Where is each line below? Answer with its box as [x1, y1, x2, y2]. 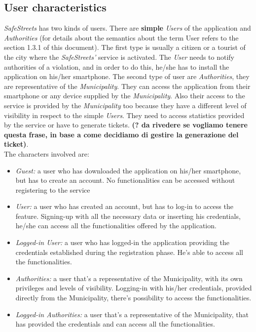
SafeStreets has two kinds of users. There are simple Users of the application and [4, 23, 251, 33]
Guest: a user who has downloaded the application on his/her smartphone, [15, 165, 241, 175]
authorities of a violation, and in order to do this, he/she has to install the [4, 61, 229, 72]
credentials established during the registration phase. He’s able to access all [15, 247, 243, 257]
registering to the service [15, 184, 90, 195]
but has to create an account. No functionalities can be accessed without [15, 175, 235, 185]
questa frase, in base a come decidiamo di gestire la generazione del [4, 129, 239, 139]
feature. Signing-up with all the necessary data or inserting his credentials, [15, 210, 241, 221]
